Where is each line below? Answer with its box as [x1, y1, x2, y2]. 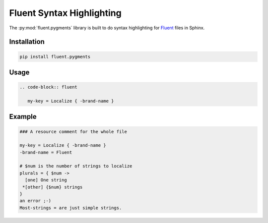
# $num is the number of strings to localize [19, 164, 133, 169]
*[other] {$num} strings [22, 184, 83, 190]
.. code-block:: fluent [19, 84, 78, 90]
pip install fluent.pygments [19, 54, 91, 59]
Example [9, 112, 37, 121]
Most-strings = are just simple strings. [19, 205, 122, 211]
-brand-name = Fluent [19, 149, 72, 155]
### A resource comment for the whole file [19, 129, 128, 134]
